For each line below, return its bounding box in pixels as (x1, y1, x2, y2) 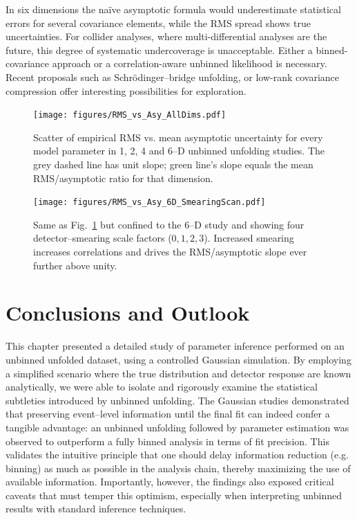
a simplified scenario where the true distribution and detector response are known (6, 366, 351, 380)
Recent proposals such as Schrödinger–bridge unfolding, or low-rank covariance (6, 69, 340, 84)
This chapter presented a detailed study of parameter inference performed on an (6, 339, 345, 353)
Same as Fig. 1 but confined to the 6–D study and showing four (33, 217, 305, 231)
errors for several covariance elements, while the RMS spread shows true (6, 15, 311, 30)
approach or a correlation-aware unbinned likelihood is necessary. (52, 56, 327, 71)
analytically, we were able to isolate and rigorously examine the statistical (6, 379, 318, 394)
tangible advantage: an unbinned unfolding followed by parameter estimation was (6, 420, 349, 434)
